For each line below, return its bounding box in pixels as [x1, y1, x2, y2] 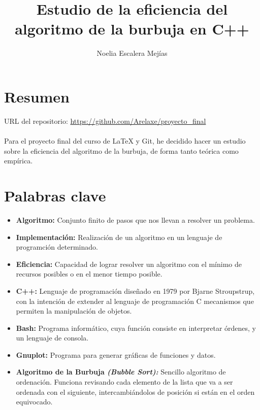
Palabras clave [4, 185, 106, 206]
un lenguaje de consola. [16, 332, 89, 343]
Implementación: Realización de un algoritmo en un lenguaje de [16, 231, 222, 242]
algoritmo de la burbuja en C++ [15, 18, 249, 39]
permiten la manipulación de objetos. [16, 305, 132, 316]
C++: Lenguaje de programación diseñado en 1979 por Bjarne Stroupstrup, [16, 285, 255, 296]
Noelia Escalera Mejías [96, 48, 168, 58]
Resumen [4, 86, 70, 107]
